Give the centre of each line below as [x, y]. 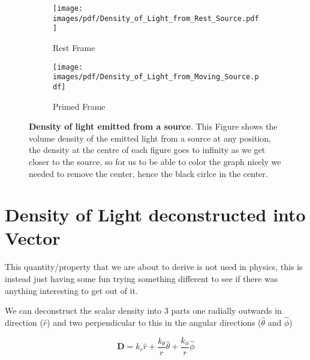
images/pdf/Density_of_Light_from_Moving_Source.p [156, 77]
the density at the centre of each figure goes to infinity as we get [147, 150]
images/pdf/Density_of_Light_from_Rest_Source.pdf [156, 18]
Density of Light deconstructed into [155, 214]
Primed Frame [79, 106]
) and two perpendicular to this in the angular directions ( [154, 322]
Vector [33, 238]
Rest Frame [74, 47]
